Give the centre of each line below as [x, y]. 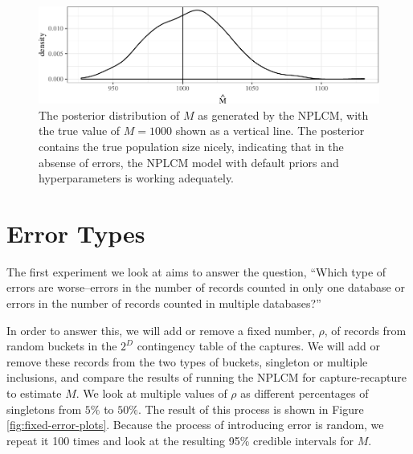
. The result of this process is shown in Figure [251, 409]
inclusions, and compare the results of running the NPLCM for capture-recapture [207, 377]
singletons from [44, 409]
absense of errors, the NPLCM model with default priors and [189, 162]
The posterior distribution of [109, 115]
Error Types [76, 233]
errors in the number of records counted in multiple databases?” [164, 303]
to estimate [34, 393]
